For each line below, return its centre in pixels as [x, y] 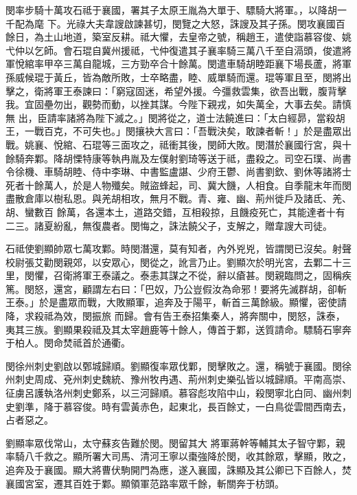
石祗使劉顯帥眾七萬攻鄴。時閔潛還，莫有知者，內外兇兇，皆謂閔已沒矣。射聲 [178, 249]
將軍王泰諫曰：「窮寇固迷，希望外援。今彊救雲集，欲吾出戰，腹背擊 [195, 90]
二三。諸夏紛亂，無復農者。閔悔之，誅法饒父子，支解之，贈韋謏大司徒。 [169, 225]
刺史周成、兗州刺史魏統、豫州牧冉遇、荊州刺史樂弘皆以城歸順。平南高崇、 [183, 379]
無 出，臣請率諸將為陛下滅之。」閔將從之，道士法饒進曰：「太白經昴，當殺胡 [175, 117]
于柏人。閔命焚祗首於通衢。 [68, 343]
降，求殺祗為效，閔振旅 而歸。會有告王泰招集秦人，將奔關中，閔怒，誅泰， [175, 316]
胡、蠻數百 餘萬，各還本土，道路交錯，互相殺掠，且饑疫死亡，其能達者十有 [175, 211]
